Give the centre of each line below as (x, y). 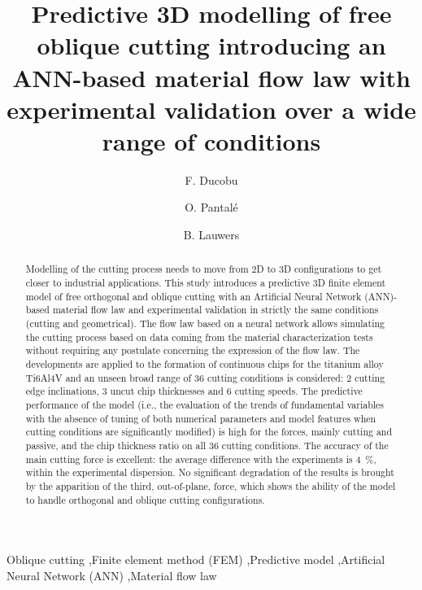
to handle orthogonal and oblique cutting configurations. (145, 499)
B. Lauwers (211, 235)
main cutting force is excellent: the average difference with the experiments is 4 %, (201, 459)
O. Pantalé (211, 207)
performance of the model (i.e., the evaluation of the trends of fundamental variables (205, 405)
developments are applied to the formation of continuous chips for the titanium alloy (204, 364)
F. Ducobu (211, 179)
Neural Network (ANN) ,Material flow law (112, 575)
